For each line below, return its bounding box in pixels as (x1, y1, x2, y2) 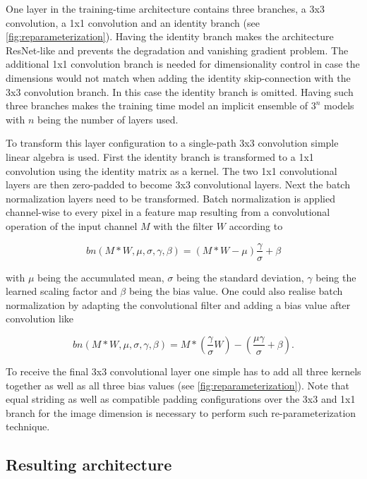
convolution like (6, 311, 74, 326)
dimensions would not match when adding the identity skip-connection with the (6, 70, 351, 85)
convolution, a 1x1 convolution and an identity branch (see (6, 15, 260, 30)
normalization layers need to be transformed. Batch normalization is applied (6, 190, 335, 205)
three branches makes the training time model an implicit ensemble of (6, 98, 308, 113)
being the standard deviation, (176, 269, 304, 284)
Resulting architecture (6, 454, 172, 475)
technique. (6, 419, 50, 434)
